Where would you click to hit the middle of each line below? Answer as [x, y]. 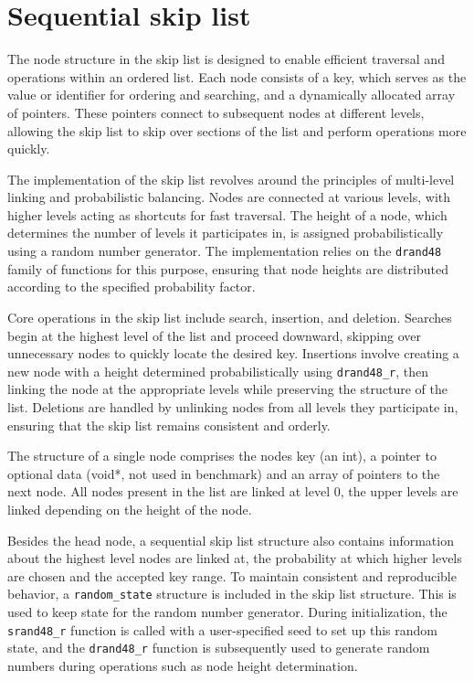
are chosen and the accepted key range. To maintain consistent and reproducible [232, 575]
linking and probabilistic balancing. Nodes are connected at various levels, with [229, 197]
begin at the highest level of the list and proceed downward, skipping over [215, 335]
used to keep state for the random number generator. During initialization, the [227, 611]
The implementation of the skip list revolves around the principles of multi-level [231, 179]
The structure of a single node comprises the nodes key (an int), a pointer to [222, 456]
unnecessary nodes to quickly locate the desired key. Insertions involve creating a [233, 353]
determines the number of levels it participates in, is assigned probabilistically [226, 233]
